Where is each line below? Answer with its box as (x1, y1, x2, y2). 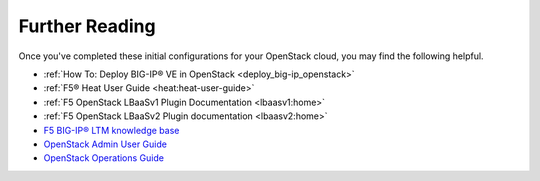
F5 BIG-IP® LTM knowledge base (43, 124, 180, 136)
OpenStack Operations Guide (43, 152, 165, 164)
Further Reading (18, 15, 156, 37)
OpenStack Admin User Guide (43, 138, 167, 150)
